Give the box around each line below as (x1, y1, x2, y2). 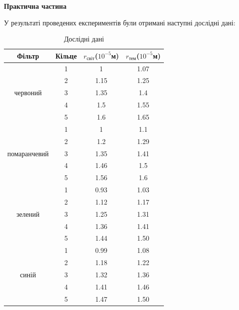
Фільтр (17, 50, 40, 61)
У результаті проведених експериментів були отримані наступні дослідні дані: (4, 17, 236, 27)
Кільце (55, 50, 77, 61)
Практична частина (4, 1, 67, 11)
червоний (14, 87, 42, 98)
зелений (16, 208, 40, 219)
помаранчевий (7, 148, 49, 158)
